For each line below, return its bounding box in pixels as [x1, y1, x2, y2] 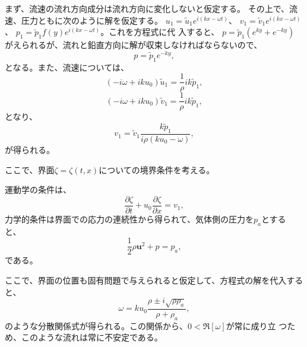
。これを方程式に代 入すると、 [100, 26, 220, 38]
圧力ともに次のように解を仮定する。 [21, 14, 163, 26]
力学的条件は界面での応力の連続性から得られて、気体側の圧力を [5, 212, 254, 225]
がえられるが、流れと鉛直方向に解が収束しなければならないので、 [5, 39, 262, 51]
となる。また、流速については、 [5, 61, 129, 73]
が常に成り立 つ [226, 319, 287, 332]
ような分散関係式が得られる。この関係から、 [12, 319, 188, 332]
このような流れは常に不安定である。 [21, 331, 163, 343]
